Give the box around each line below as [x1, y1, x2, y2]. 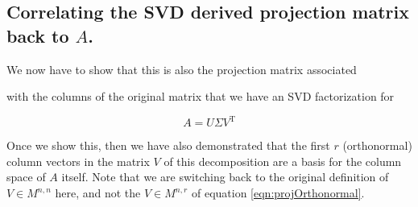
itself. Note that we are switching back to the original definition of [61, 168, 389, 185]
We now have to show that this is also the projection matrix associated [6, 60, 357, 77]
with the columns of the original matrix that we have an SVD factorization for [6, 88, 395, 105]
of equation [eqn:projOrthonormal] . [191, 184, 365, 201]
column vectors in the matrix [6, 152, 150, 169]
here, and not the [55, 184, 141, 201]
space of [6, 168, 46, 185]
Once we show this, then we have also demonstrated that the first [6, 137, 330, 154]
